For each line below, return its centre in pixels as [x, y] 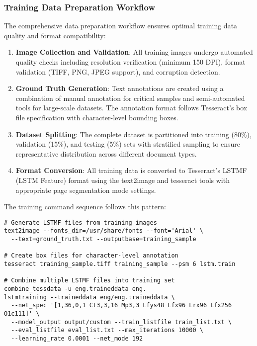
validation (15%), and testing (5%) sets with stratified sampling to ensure [128, 144]
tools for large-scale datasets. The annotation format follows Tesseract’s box [131, 108]
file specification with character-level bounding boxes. [97, 117]
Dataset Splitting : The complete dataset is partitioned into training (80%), [133, 134]
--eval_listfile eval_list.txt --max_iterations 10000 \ [107, 330]
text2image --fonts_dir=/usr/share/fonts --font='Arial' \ [104, 231]
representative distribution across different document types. [106, 153]
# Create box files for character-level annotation [91, 256]
